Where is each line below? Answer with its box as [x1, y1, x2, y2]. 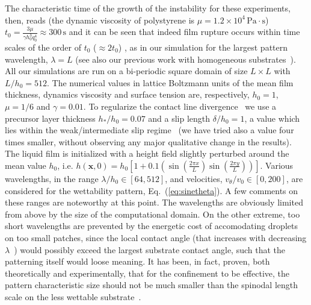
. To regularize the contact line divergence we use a [83, 99, 277, 112]
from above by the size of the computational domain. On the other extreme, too [5, 207, 300, 220]
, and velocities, [165, 172, 223, 184]
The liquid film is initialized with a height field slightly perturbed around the [5, 147, 289, 160]
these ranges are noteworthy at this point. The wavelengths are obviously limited [5, 196, 303, 209]
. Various [260, 159, 294, 171]
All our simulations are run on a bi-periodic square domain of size [5, 64, 248, 77]
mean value [5, 159, 46, 171]
